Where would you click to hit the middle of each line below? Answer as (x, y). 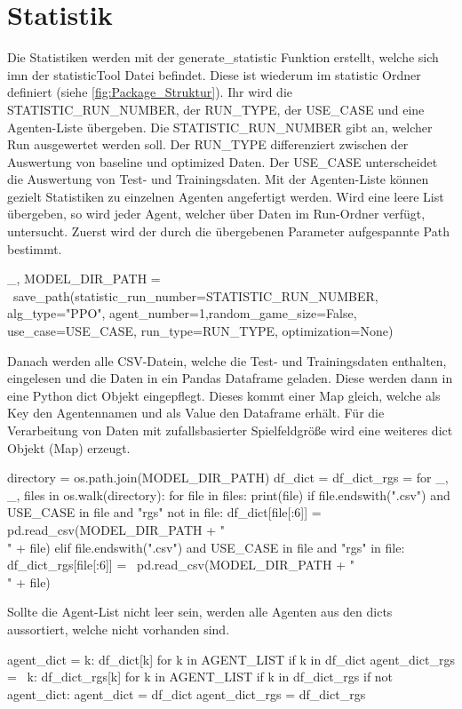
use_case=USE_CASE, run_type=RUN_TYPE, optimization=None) (200, 331)
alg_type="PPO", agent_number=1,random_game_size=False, (182, 313)
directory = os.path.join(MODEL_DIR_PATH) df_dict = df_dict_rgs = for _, (228, 478)
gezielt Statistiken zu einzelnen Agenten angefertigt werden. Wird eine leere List (226, 196)
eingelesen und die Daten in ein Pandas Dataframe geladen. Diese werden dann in (230, 378)
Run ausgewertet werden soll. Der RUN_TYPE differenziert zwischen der (208, 144)
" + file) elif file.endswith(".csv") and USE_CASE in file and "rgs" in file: (206, 547)
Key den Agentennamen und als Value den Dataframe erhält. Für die (196, 413)
